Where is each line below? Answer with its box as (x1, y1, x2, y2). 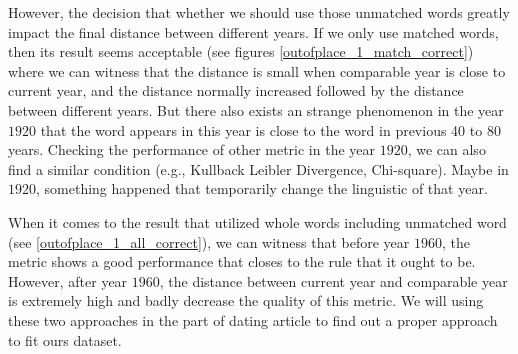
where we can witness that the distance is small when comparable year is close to (8, 60, 506, 81)
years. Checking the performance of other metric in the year (8, 139, 376, 160)
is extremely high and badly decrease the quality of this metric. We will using (8, 290, 484, 311)
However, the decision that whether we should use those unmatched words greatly (8, 2, 510, 22)
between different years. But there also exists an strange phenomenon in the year (8, 99, 504, 120)
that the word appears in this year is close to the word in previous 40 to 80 (40, 119, 501, 140)
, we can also (407, 139, 486, 160)
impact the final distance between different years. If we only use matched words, (8, 21, 499, 42)
